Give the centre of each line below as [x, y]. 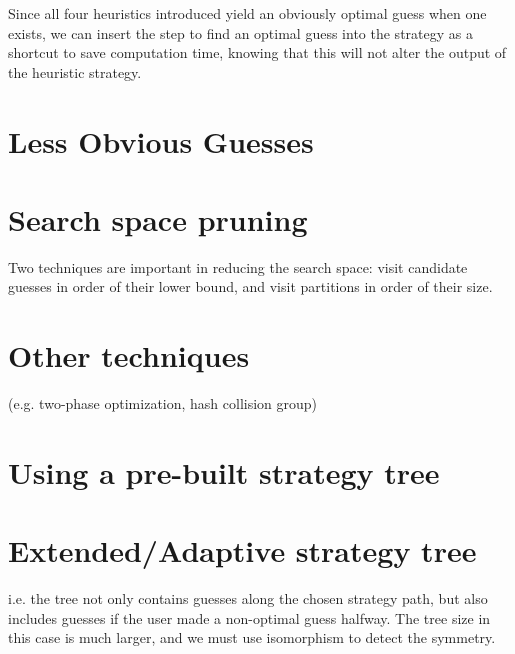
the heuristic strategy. [75, 71]
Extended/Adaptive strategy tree [242, 550]
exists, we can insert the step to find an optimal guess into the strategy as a [240, 32]
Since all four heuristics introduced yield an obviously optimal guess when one [247, 13]
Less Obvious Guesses [161, 140]
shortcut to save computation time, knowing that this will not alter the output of [257, 52]
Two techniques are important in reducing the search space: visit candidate [238, 266]
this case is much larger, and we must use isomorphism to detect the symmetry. [252, 637]
